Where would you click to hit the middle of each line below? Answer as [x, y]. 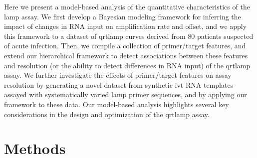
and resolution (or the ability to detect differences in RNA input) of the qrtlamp [127, 65]
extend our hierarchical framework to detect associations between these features [126, 55]
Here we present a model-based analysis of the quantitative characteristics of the [127, 6]
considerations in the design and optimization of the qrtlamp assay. [107, 114]
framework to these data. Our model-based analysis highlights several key [117, 104]
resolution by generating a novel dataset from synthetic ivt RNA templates [119, 84]
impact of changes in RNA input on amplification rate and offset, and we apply [126, 26]
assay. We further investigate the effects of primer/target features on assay [118, 75]
